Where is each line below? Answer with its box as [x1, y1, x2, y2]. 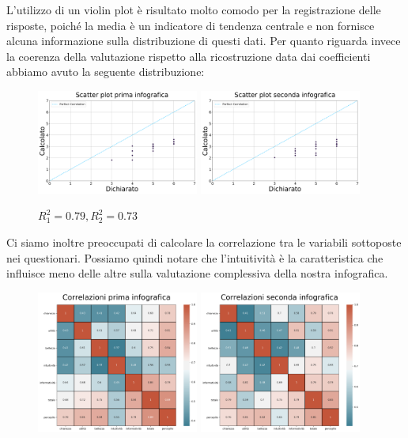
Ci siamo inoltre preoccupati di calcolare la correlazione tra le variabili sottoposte [6, 233, 402, 250]
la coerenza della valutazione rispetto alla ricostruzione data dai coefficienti [6, 47, 371, 64]
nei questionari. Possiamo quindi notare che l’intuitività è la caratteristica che [6, 249, 383, 266]
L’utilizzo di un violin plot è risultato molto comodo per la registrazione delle [6, 2, 381, 17]
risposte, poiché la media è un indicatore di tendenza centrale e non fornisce [6, 17, 375, 33]
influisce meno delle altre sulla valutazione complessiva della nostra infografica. [6, 265, 388, 281]
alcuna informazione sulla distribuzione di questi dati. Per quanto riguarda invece [6, 32, 401, 49]
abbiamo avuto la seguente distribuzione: [6, 63, 205, 80]
